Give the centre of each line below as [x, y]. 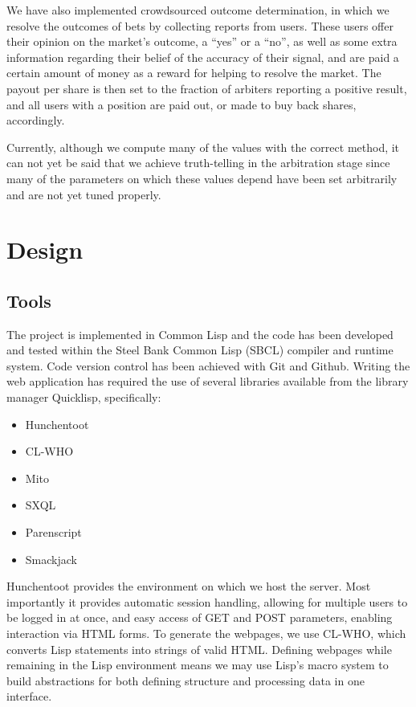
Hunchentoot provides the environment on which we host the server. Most [189, 586]
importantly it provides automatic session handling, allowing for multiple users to [207, 601]
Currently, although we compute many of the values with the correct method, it [203, 147]
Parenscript [53, 532]
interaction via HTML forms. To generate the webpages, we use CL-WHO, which [206, 633]
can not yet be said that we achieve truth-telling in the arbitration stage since [198, 163]
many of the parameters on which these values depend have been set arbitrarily [202, 178]
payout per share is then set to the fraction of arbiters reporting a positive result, [207, 88]
